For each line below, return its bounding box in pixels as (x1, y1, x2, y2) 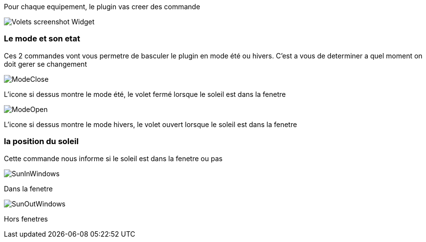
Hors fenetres (4, 214, 48, 223)
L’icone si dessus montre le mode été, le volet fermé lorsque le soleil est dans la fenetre (4, 90, 286, 98)
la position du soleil (4, 136, 79, 147)
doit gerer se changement (4, 59, 87, 68)
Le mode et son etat (4, 34, 80, 44)
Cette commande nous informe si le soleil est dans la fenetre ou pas (4, 154, 223, 163)
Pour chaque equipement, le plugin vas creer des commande (4, 2, 200, 11)
